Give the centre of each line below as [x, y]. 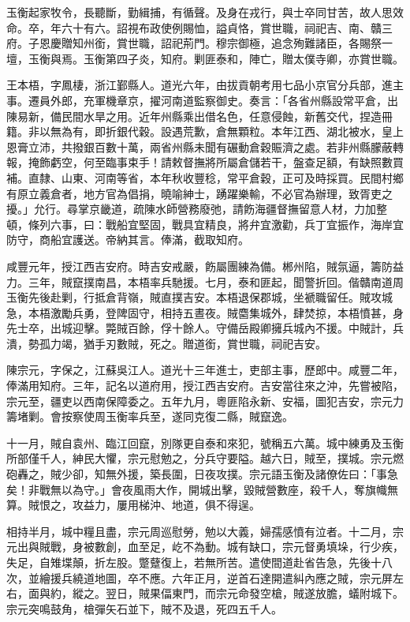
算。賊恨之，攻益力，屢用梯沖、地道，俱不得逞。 [133, 505]
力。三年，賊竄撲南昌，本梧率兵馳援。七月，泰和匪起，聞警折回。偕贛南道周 [205, 281]
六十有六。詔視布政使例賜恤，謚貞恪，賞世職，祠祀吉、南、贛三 [227, 27]
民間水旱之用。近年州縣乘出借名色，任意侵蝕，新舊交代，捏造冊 [227, 116]
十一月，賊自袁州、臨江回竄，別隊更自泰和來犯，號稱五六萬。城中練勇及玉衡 [205, 442]
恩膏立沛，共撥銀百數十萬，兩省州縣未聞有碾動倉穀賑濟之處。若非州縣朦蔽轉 [205, 146]
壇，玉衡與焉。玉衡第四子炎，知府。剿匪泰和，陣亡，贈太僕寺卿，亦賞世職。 [205, 58]
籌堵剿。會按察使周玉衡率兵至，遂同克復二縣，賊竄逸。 [150, 416]
